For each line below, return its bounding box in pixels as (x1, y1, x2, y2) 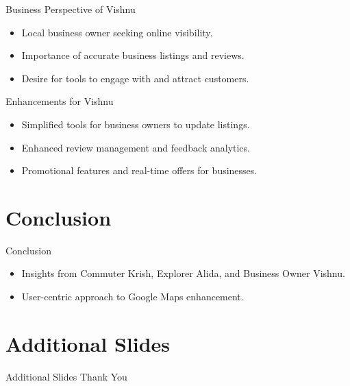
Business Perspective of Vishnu (5, 2, 136, 16)
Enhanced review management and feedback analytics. (21, 140, 250, 154)
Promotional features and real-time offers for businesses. (21, 163, 258, 178)
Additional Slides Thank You (5, 369, 127, 383)
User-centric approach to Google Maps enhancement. (21, 289, 244, 304)
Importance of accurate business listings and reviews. (21, 48, 245, 62)
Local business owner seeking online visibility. (21, 25, 213, 39)
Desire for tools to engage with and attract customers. (21, 71, 249, 85)
